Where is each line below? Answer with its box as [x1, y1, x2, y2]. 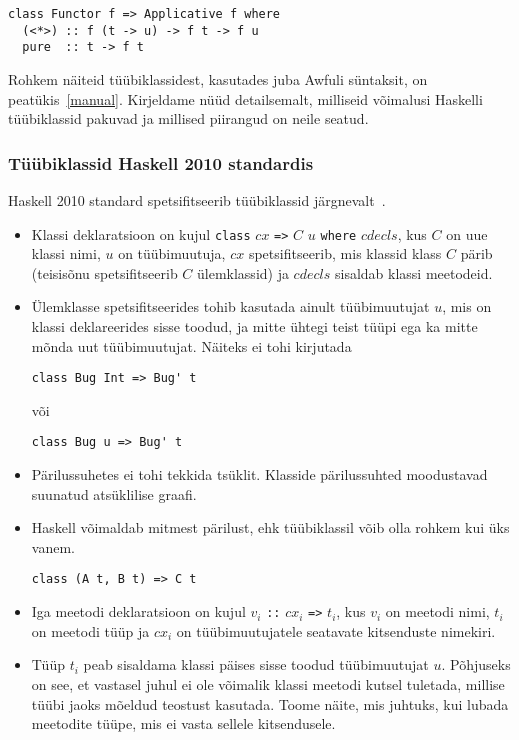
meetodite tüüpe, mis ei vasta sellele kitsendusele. [31, 713, 336, 734]
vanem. [31, 536, 75, 557]
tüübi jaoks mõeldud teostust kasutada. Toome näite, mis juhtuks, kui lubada [31, 693, 509, 714]
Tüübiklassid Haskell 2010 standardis [8, 150, 314, 175]
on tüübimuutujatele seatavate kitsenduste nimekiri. [176, 620, 496, 641]
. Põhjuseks [441, 654, 511, 675]
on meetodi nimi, [385, 601, 490, 622]
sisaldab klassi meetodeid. [334, 262, 493, 283]
